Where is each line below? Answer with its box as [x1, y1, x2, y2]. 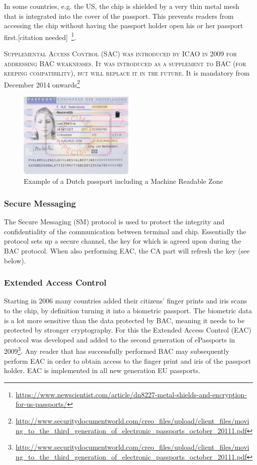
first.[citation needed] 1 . [4, 30, 76, 42]
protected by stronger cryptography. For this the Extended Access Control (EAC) [4, 325, 252, 335]
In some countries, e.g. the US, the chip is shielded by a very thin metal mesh [4, 1, 240, 11]
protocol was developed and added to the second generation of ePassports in [4, 334, 235, 344]
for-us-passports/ [15, 399, 67, 409]
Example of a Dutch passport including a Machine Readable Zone [24, 176, 223, 186]
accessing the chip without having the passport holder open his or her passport [4, 20, 243, 31]
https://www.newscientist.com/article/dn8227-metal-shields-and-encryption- [15, 389, 247, 399]
